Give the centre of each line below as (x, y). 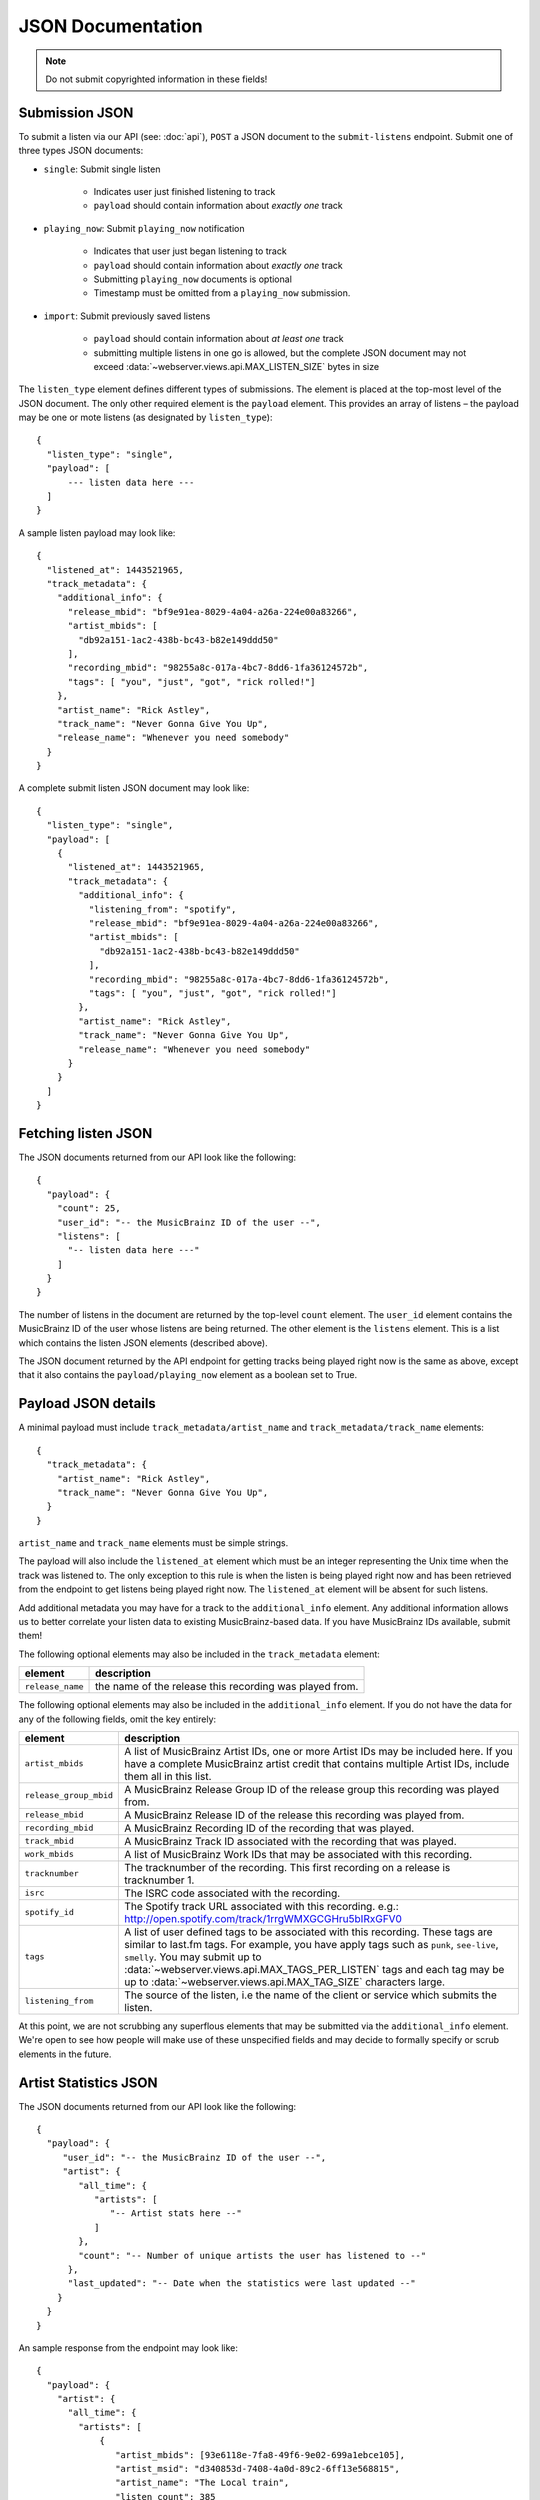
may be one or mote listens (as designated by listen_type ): (145, 417)
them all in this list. (168, 1776)
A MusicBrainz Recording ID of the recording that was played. (269, 1828)
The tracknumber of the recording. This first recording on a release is (287, 1867)
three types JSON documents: (81, 151)
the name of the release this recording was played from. (227, 1687)
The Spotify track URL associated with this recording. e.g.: (261, 1906)
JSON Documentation (111, 26)
